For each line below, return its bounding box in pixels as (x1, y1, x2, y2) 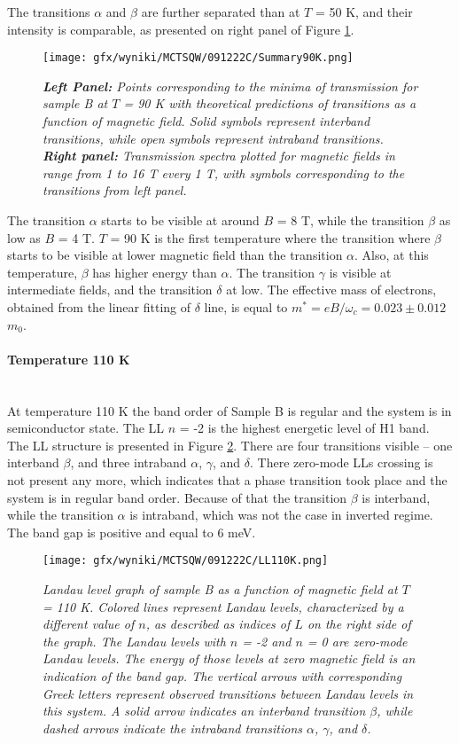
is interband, (362, 488, 431, 506)
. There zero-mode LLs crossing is (250, 453, 433, 472)
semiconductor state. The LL (7, 419, 165, 437)
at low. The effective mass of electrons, (226, 280, 437, 299)
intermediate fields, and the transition (7, 280, 213, 299)
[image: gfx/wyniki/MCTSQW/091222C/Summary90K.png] (43, 51, 354, 65)
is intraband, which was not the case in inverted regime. (129, 505, 433, 524)
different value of (43, 615, 135, 633)
